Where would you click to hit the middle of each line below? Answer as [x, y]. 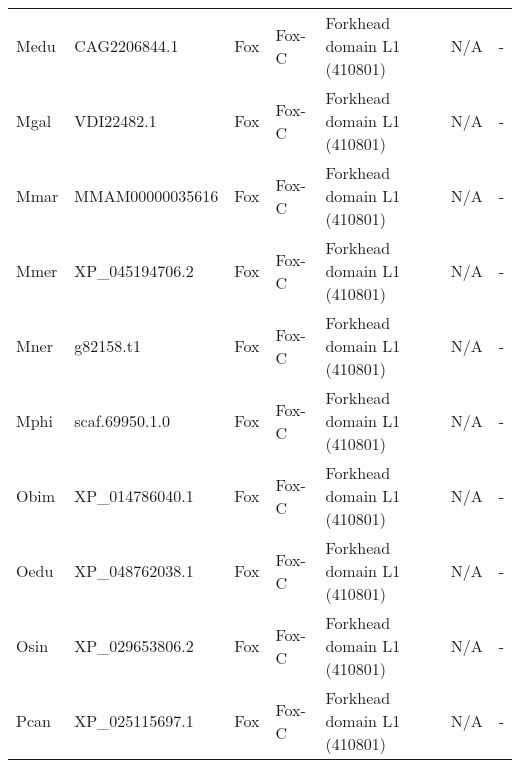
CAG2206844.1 [126, 45]
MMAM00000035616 [146, 195]
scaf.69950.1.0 [122, 420]
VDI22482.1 [115, 120]
